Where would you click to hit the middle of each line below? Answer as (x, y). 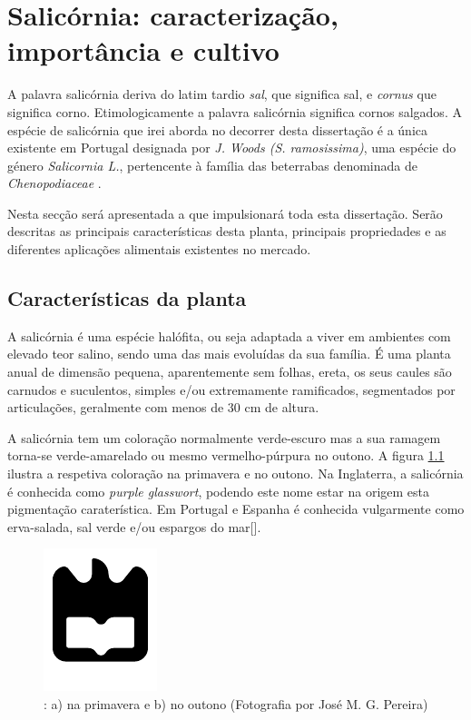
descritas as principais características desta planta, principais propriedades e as (227, 231)
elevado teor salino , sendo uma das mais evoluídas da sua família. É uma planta (229, 354)
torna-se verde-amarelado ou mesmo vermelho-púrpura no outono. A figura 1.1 (226, 455)
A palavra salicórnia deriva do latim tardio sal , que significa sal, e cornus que (222, 94)
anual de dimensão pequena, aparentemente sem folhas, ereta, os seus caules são (230, 372)
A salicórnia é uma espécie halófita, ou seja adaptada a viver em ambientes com (229, 335)
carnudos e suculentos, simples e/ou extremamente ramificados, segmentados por (231, 389)
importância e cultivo (143, 50)
